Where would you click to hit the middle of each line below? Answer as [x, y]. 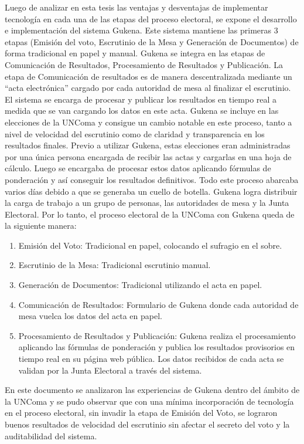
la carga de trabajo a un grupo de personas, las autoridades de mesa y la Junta [147, 203]
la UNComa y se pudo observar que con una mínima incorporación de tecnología [149, 401]
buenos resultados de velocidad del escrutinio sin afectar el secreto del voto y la [147, 424]
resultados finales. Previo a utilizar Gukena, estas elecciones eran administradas [148, 145]
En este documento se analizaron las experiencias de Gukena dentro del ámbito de [152, 390]
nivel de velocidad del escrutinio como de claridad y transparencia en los [135, 133]
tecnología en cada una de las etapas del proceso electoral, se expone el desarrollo [151, 18]
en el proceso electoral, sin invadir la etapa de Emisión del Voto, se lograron [141, 413]
